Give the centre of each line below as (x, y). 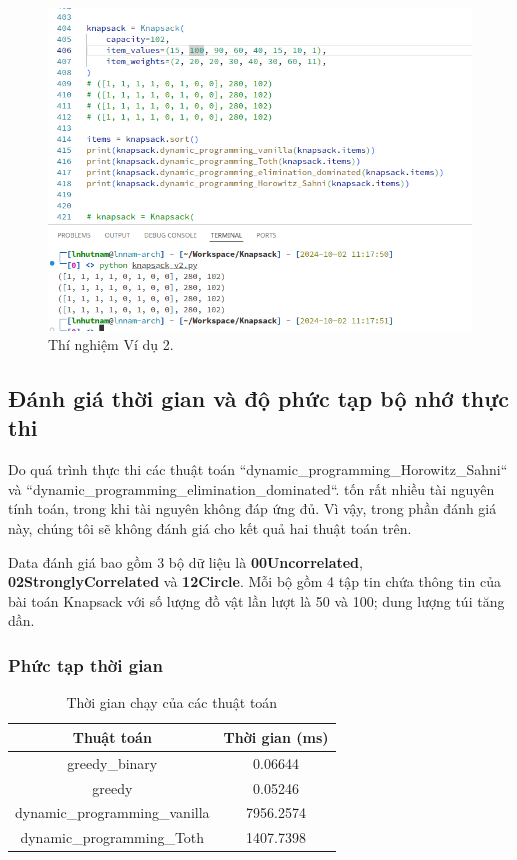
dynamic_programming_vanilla (112, 812)
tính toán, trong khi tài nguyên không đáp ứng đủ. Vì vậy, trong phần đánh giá (252, 508)
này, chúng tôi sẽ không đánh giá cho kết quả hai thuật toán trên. (210, 528)
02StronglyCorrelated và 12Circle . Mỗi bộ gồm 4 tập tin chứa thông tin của (254, 581)
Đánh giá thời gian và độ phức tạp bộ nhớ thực (259, 398)
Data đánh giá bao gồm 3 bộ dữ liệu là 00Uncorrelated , (185, 561)
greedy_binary (112, 762)
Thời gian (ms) (276, 736)
